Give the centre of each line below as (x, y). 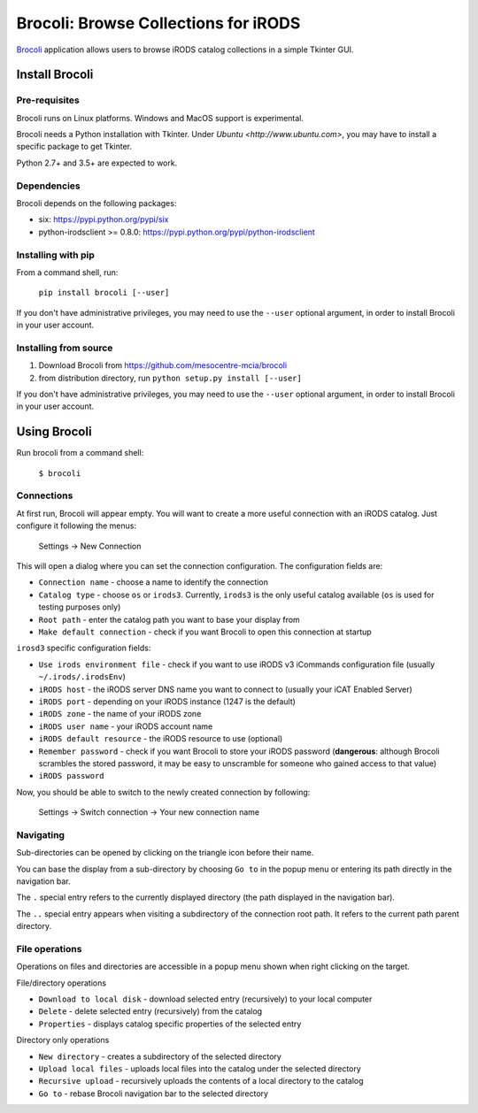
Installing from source (65, 348)
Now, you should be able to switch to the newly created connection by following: (163, 792)
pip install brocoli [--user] (104, 293)
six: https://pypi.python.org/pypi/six (104, 219)
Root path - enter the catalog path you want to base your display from (169, 619)
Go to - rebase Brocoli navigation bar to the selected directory (154, 1094)
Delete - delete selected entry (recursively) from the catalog (150, 1011)
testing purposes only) (80, 607)
